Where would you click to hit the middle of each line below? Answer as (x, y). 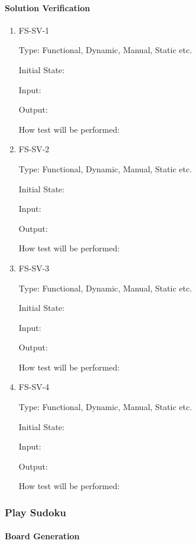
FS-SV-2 (34, 149)
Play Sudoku (36, 512)
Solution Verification (48, 7)
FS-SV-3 (34, 268)
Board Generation (42, 536)
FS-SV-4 (34, 387)
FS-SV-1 (34, 30)
